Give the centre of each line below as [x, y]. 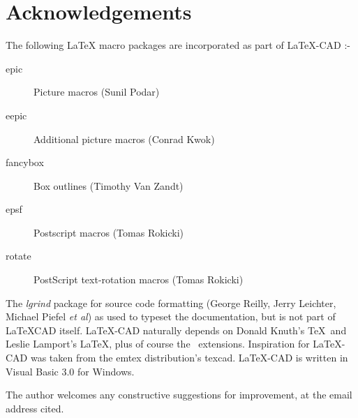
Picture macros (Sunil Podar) [97, 92]
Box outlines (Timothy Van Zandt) [109, 185]
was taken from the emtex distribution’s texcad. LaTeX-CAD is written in [189, 358]
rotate [18, 256]
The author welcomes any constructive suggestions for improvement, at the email [179, 395]
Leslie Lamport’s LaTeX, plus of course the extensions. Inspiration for [158, 344]
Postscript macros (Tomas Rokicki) [109, 232]
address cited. [35, 408]
